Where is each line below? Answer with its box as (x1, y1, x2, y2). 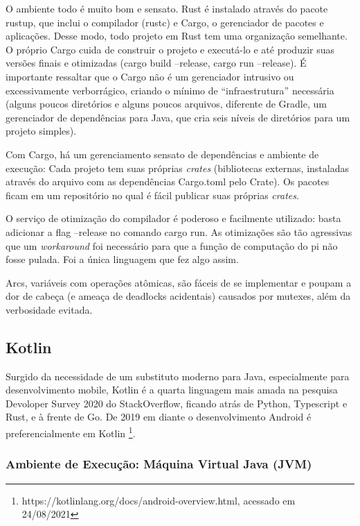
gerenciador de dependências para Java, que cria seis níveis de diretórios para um (6, 110, 350, 124)
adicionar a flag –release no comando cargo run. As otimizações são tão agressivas (6, 224, 352, 239)
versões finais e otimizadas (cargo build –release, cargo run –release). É (6, 56, 307, 70)
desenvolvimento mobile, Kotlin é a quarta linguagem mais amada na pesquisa (6, 382, 338, 397)
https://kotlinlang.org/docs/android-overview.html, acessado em (21, 493, 296, 507)
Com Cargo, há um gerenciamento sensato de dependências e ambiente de (6, 146, 319, 161)
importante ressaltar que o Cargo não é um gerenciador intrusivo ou (6, 69, 294, 83)
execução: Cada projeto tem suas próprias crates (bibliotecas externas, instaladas (6, 160, 349, 175)
